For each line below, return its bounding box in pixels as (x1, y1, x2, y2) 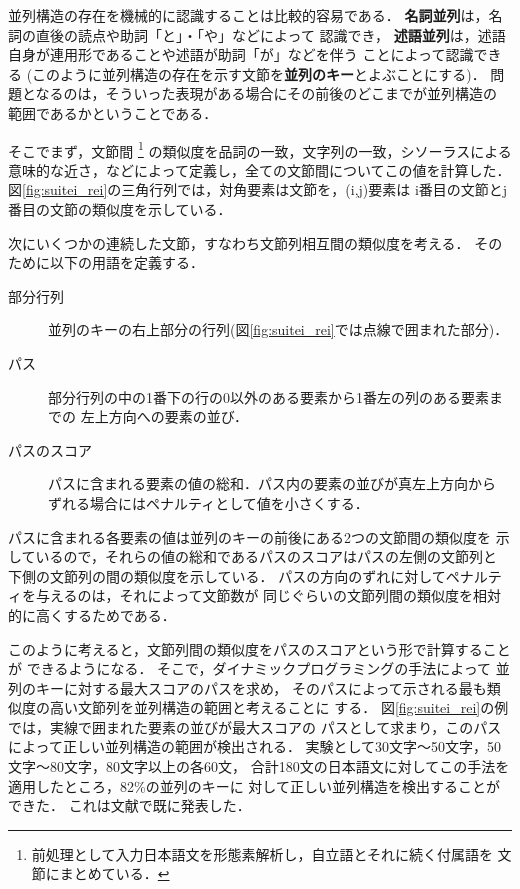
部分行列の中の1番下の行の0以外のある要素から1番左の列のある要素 (48, 386, 489, 407)
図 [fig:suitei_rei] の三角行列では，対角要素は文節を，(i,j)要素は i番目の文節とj (8, 179, 508, 200)
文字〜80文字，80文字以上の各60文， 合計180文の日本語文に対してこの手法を (8, 756, 510, 777)
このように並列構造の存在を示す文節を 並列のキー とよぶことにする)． (32, 63, 486, 84)
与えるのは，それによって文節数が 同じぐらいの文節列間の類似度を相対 (35, 585, 502, 606)
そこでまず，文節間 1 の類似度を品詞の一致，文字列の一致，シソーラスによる (8, 137, 512, 161)
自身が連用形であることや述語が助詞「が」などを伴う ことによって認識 (8, 44, 474, 65)
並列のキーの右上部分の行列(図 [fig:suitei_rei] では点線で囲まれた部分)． (48, 319, 509, 340)
